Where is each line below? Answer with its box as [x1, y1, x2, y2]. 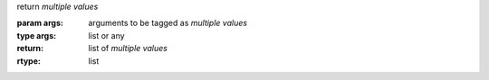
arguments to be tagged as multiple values [88, 18, 248, 29]
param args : [16, 18, 63, 29]
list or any [88, 30, 126, 40]
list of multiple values [88, 43, 168, 54]
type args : [16, 30, 57, 40]
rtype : [16, 55, 41, 67]
